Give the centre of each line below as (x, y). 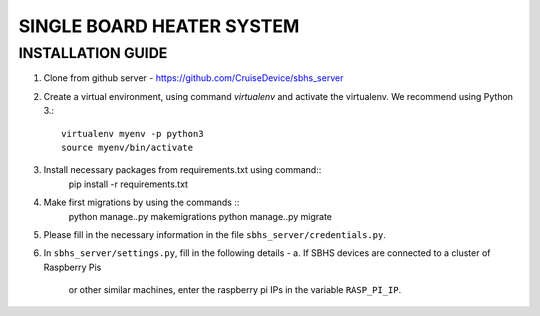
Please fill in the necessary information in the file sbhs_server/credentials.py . (215, 234)
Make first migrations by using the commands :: (141, 202)
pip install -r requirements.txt (128, 184)
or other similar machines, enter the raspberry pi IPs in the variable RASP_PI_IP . (235, 290)
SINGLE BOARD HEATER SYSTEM (159, 26)
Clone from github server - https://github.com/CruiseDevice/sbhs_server (193, 78)
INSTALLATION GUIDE (93, 53)
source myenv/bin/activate (127, 147)
